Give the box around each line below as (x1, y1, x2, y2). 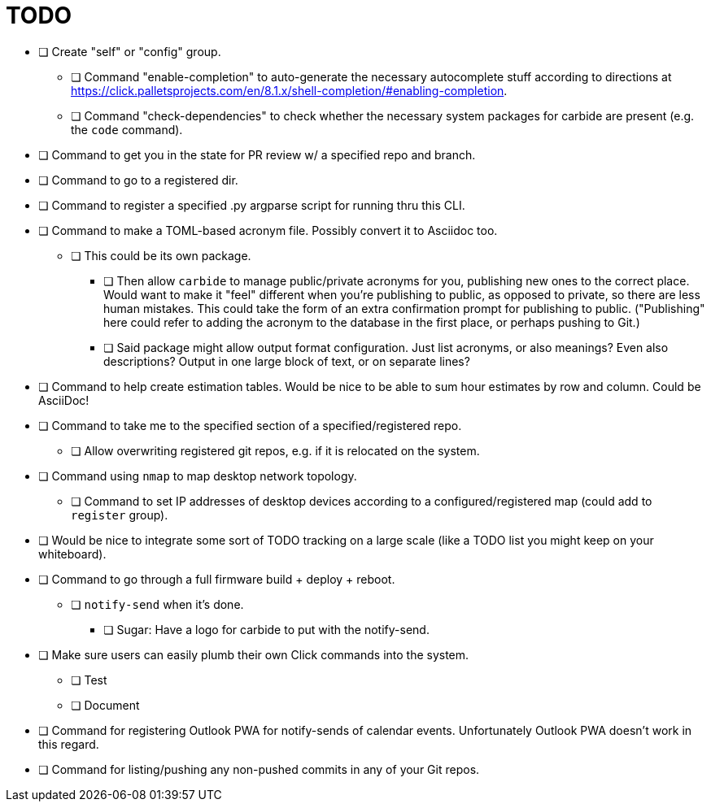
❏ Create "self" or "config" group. (38, 44, 221, 59)
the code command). (71, 122, 183, 137)
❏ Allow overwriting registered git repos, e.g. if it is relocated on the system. (71, 443, 480, 458)
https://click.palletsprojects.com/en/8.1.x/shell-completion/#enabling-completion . (71, 83, 508, 98)
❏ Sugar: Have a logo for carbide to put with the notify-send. (103, 622, 430, 636)
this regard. (38, 736, 99, 751)
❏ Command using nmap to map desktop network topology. (38, 468, 357, 483)
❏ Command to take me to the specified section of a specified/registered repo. (38, 418, 462, 432)
